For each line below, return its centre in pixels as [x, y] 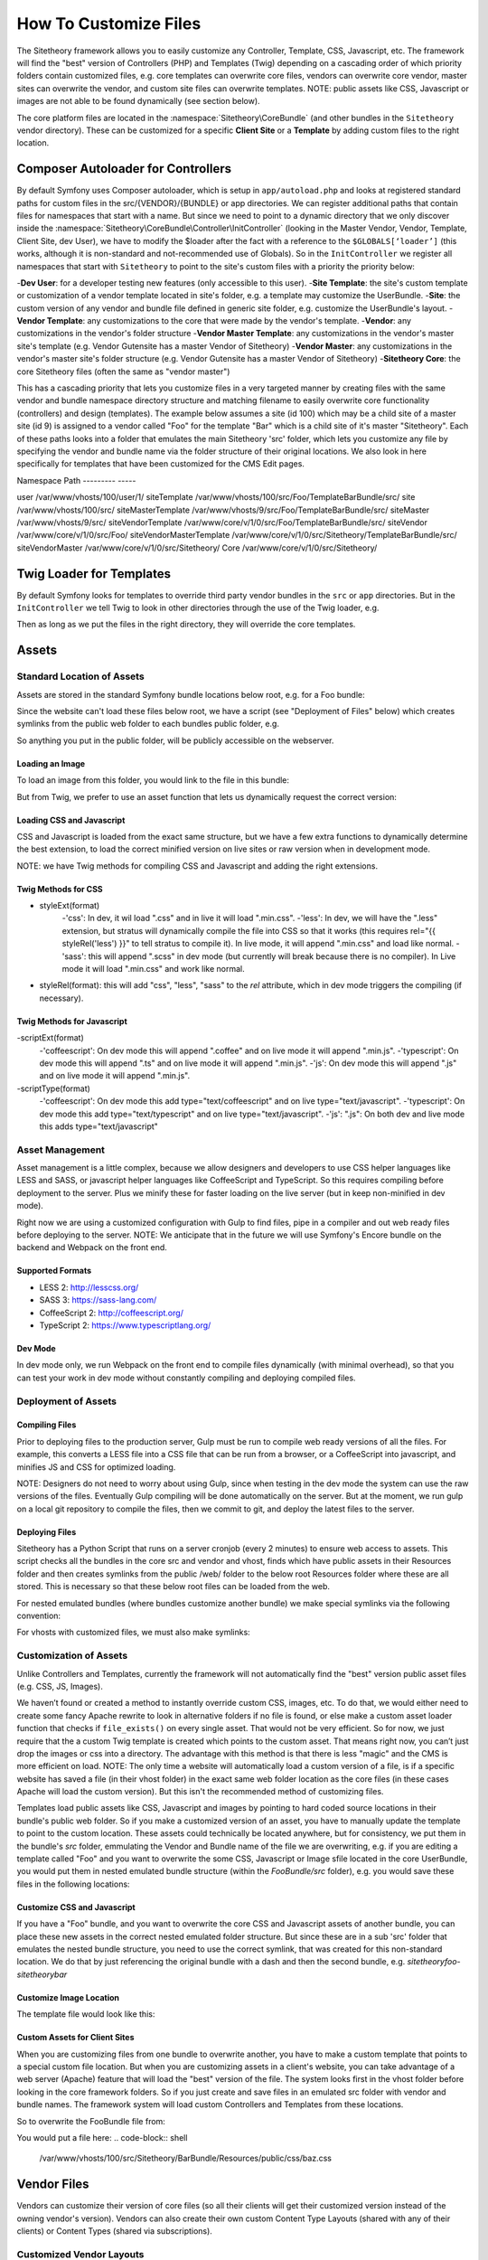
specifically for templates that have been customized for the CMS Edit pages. [160, 464]
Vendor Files [53, 2185]
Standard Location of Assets [80, 676]
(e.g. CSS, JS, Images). [60, 1686]
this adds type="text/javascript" [99, 1126]
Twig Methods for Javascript [72, 1021]
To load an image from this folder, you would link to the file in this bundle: [153, 780]
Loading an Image [51, 763]
